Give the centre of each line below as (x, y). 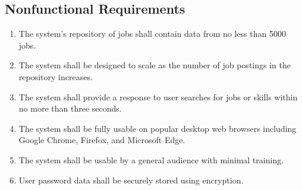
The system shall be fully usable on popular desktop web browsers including (158, 128)
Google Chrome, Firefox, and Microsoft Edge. (102, 140)
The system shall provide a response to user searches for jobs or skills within (158, 96)
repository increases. (56, 76)
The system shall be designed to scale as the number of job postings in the (155, 65)
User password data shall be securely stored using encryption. (131, 180)
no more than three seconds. (70, 108)
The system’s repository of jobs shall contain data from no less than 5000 (152, 34)
